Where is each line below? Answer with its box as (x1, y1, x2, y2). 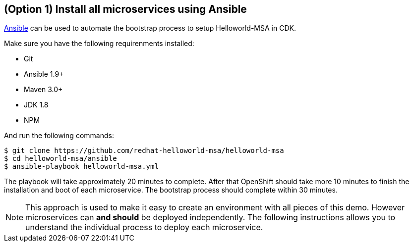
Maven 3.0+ (24, 85, 63, 94)
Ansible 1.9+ (24, 70, 64, 79)
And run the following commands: (4, 131, 114, 140)
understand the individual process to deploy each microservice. (25, 222, 263, 233)
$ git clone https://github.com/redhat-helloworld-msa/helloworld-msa (4, 147, 284, 155)
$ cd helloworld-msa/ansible (4, 154, 117, 163)
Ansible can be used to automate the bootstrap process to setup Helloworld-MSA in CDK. (4, 24, 296, 33)
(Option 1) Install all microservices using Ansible (4, 3, 247, 15)
